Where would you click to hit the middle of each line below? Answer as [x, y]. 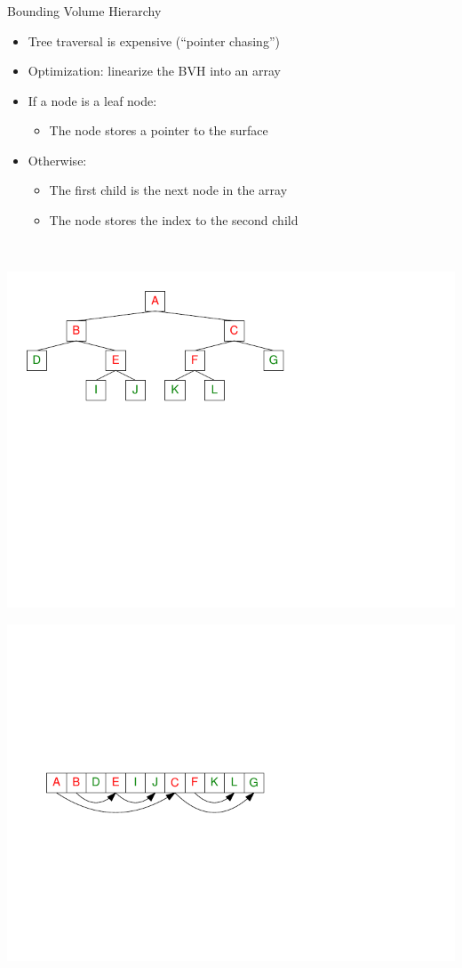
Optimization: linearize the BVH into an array [155, 71]
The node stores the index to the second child [174, 220]
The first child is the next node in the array [168, 190]
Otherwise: [57, 160]
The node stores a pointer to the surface [159, 130]
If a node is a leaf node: [92, 100]
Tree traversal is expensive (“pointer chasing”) [154, 40]
